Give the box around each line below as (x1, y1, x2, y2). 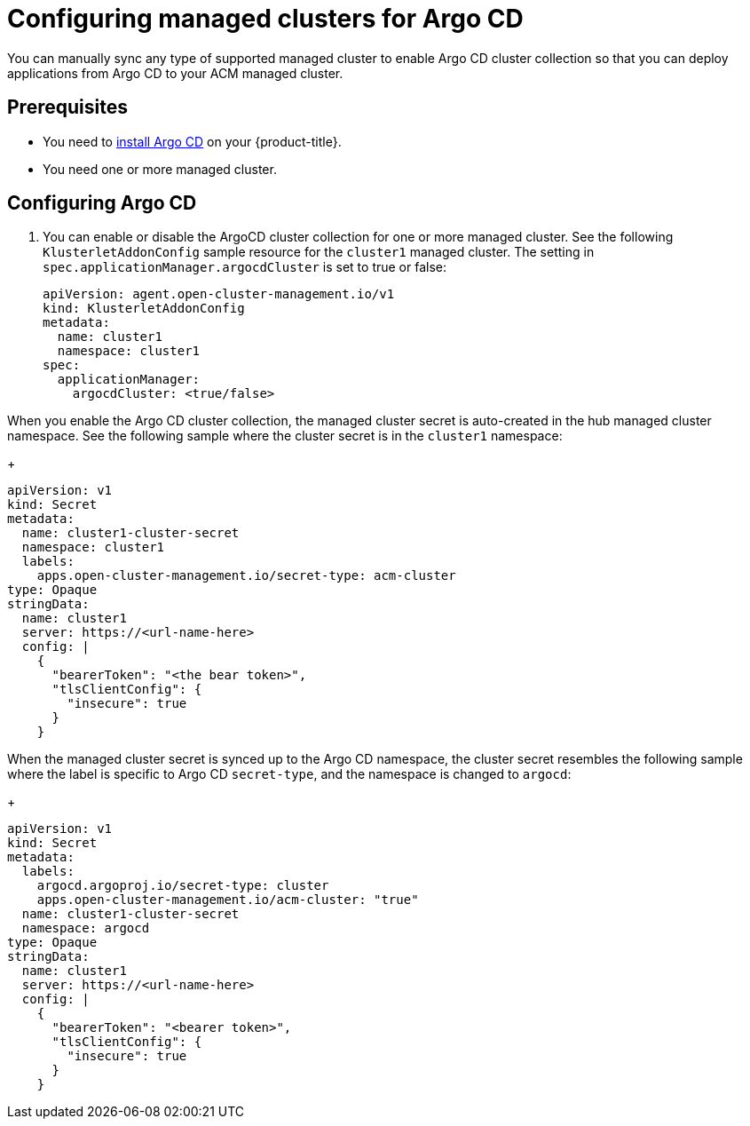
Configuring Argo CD (7, 192, 197, 215)
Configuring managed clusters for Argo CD (7, 4, 524, 34)
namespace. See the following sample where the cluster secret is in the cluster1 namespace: (7, 428, 563, 444)
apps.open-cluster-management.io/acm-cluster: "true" (36, 892, 419, 908)
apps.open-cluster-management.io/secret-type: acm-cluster (36, 568, 456, 583)
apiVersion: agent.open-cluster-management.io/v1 (43, 287, 395, 302)
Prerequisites (7, 96, 128, 119)
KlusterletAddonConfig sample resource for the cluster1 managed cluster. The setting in (43, 244, 595, 260)
